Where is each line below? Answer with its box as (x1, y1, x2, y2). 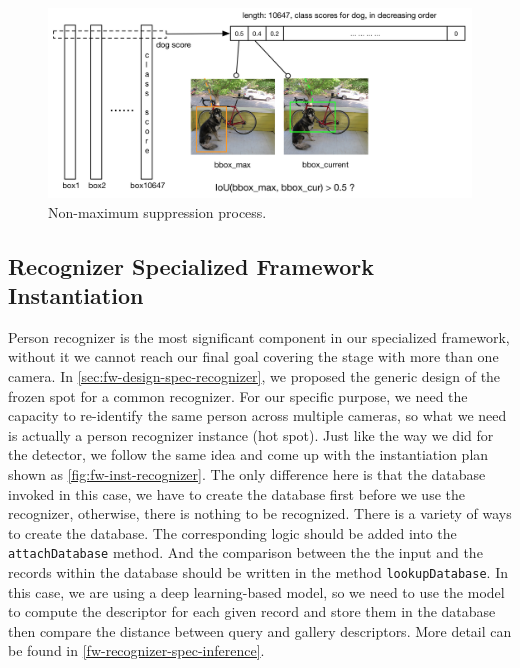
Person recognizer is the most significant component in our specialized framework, (8, 326, 510, 347)
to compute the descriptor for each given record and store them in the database (8, 601, 496, 622)
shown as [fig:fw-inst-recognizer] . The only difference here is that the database (8, 463, 486, 484)
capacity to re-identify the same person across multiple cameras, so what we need (8, 405, 507, 426)
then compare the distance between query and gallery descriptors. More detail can (8, 620, 512, 641)
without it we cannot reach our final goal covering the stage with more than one (8, 346, 499, 367)
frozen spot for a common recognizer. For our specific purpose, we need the (8, 385, 468, 406)
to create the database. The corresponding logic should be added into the (8, 522, 457, 543)
